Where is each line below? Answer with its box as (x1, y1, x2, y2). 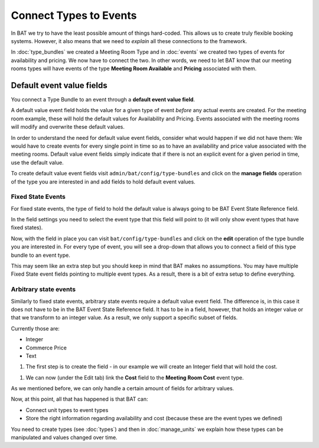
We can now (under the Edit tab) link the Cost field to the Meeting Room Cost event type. (25, 374, 245, 381)
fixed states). (11, 224, 43, 231)
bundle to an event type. (11, 251, 70, 259)
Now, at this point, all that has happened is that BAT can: (11, 395, 148, 403)
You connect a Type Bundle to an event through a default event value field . (11, 96, 195, 103)
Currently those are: (11, 325, 60, 332)
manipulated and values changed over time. (11, 434, 118, 441)
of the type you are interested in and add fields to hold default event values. (11, 178, 196, 185)
